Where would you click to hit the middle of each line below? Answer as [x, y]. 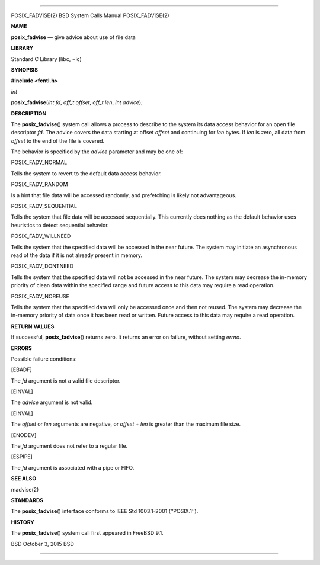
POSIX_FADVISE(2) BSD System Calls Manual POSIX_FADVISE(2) [90, 15]
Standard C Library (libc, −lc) [47, 59]
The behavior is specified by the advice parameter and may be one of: [97, 152]
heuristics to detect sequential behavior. [60, 225]
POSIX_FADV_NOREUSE [40, 296]
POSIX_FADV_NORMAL [39, 162]
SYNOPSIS [25, 70]
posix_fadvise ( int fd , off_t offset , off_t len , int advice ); [77, 102]
